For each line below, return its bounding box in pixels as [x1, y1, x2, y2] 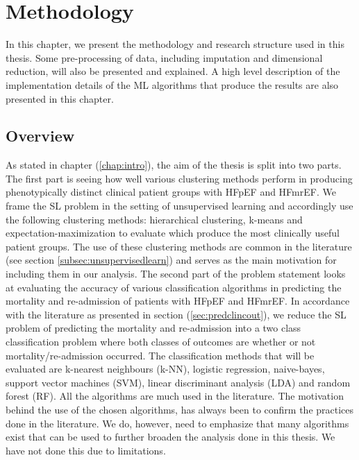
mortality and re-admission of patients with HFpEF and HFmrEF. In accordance [6, 293, 350, 308]
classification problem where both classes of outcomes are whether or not [6, 334, 316, 349]
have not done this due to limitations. [6, 443, 166, 457]
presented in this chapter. [6, 91, 114, 105]
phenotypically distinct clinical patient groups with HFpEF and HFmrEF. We [6, 185, 336, 199]
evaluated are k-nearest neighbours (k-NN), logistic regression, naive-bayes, [6, 361, 325, 376]
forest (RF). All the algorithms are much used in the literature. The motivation [6, 389, 344, 403]
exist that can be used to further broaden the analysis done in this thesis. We [6, 429, 335, 444]
